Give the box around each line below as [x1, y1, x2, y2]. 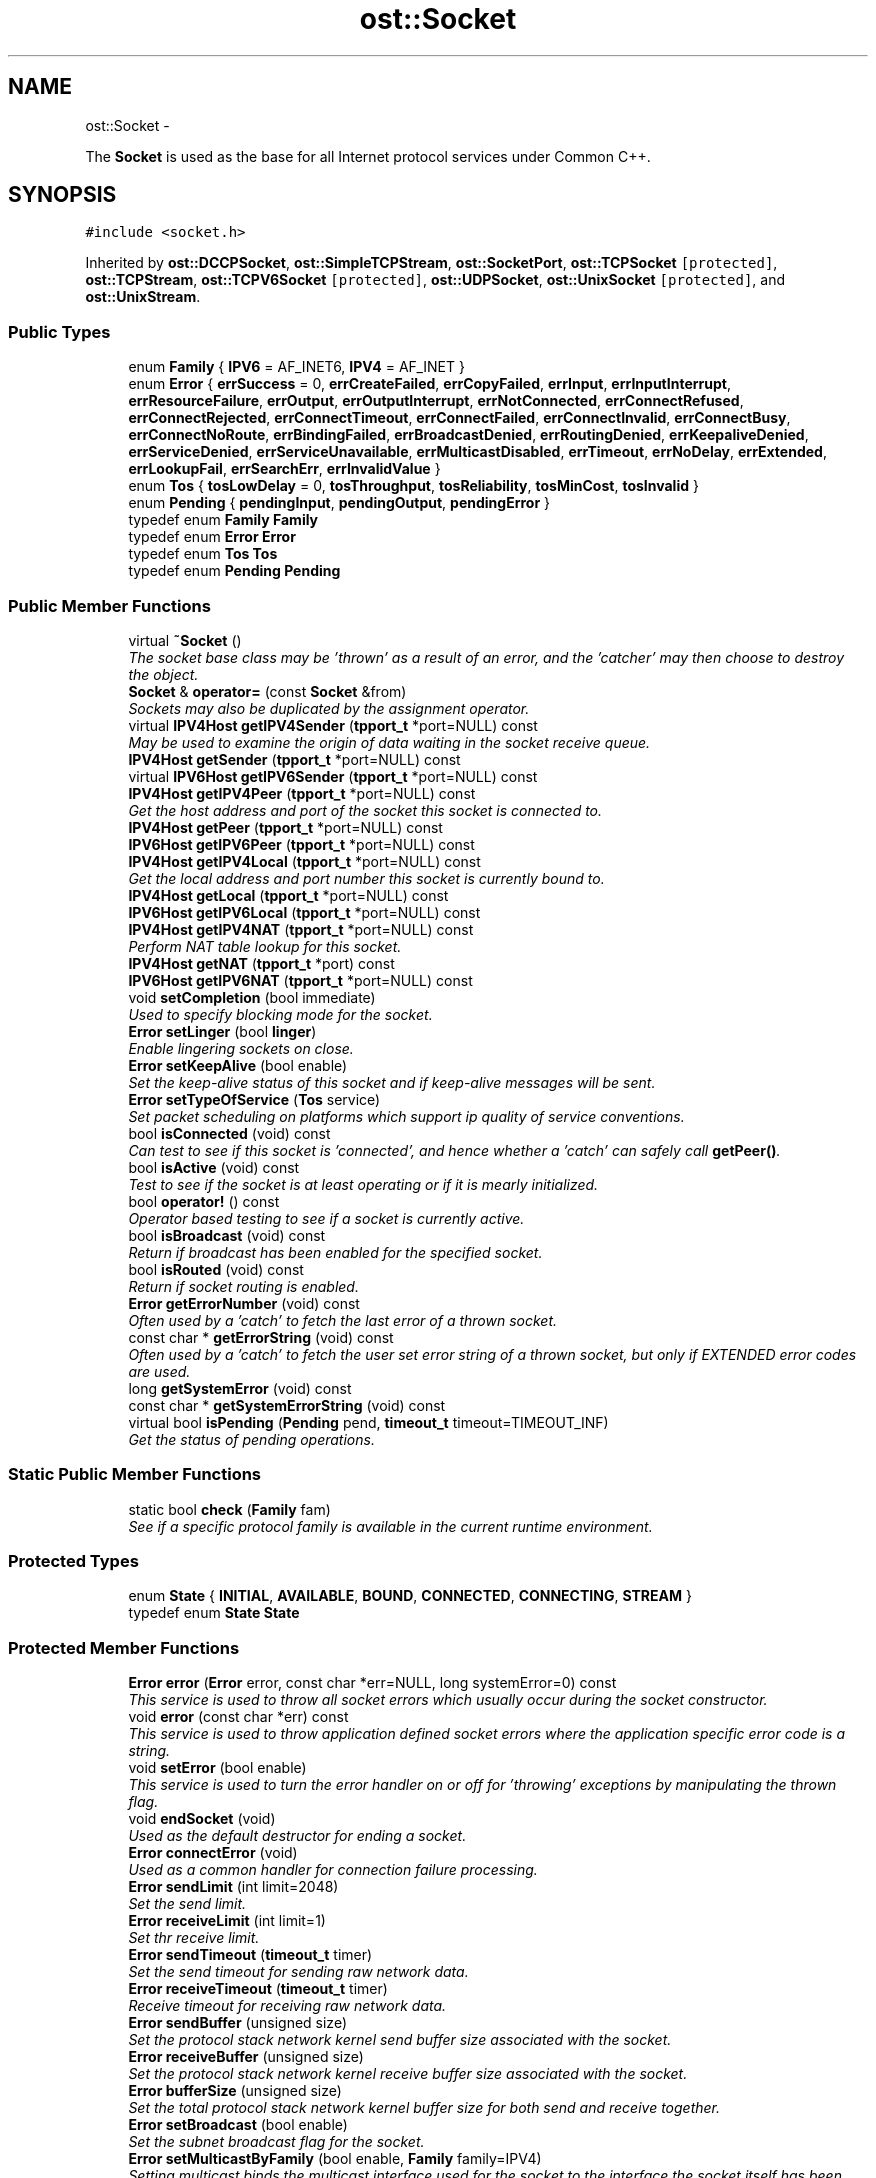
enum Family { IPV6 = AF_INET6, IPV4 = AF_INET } [128, 358, 465, 376]
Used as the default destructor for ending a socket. [128, 1827, 467, 1845]
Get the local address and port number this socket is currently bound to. [128, 869, 605, 887]
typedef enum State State [128, 1604, 300, 1622]
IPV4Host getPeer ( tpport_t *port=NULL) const [128, 818, 443, 836]
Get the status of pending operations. [128, 1430, 375, 1448]
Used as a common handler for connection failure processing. [128, 1861, 538, 1879]
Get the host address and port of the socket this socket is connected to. [128, 801, 603, 819]
